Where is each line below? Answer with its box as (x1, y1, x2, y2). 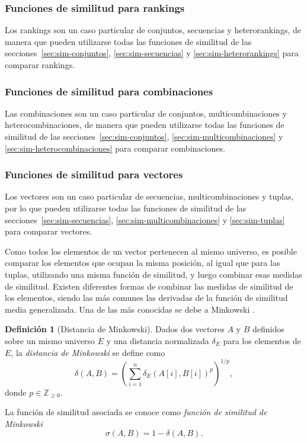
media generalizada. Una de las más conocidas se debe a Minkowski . (5, 303, 255, 315)
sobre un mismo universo (5, 334, 95, 346)
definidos (252, 323, 284, 335)
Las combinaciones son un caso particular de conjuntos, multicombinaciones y (5, 107, 287, 119)
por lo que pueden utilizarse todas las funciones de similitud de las (5, 202, 247, 214)
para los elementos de (223, 334, 301, 346)
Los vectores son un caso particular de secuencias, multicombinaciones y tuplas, (5, 190, 294, 203)
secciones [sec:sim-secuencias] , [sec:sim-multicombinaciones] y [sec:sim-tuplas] (5, 213, 285, 226)
